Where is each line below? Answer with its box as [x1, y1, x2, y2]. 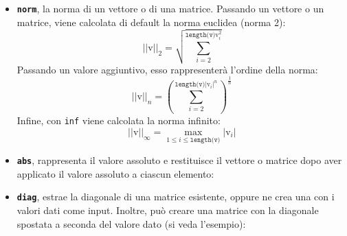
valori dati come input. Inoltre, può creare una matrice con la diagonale [16, 203, 319, 217]
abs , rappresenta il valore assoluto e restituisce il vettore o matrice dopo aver [16, 153, 342, 167]
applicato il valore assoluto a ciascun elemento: [16, 166, 214, 180]
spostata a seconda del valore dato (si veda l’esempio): [16, 216, 246, 231]
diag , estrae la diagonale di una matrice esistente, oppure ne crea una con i [16, 189, 335, 204]
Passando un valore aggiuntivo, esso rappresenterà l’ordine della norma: [16, 62, 318, 76]
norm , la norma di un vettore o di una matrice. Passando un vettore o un [16, 1, 324, 15]
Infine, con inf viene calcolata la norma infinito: [16, 113, 221, 128]
